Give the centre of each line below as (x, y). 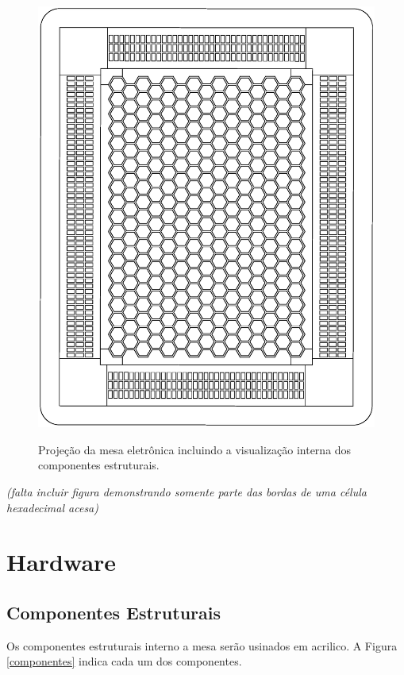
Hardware (62, 562)
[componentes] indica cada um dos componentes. (124, 661)
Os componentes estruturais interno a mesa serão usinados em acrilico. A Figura (202, 645)
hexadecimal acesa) (52, 507)
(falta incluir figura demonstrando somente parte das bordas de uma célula (187, 491)
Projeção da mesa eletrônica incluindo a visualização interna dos (195, 449)
